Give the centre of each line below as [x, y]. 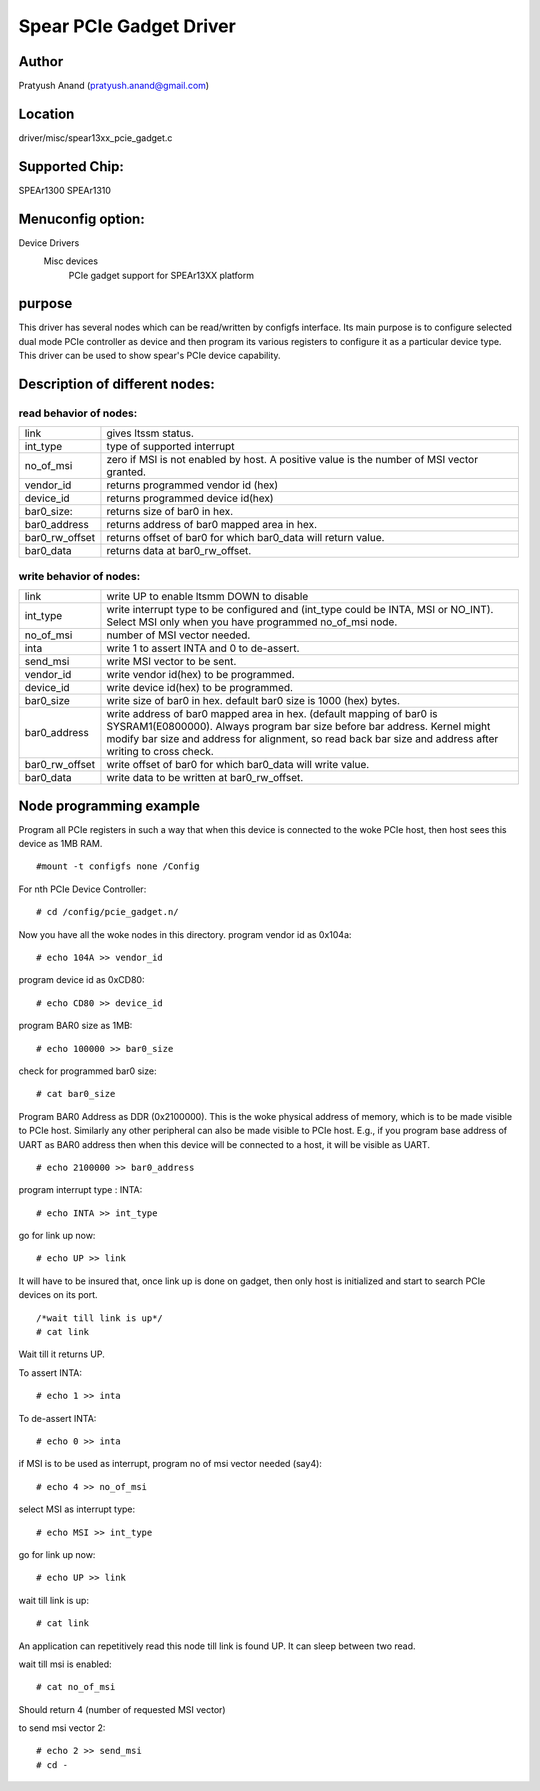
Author [41, 61]
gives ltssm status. [150, 433]
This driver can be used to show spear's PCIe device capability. [149, 356]
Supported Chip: [71, 166]
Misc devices [71, 261]
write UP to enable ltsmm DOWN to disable [207, 597]
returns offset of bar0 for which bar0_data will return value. [245, 538]
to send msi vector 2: [62, 1728]
